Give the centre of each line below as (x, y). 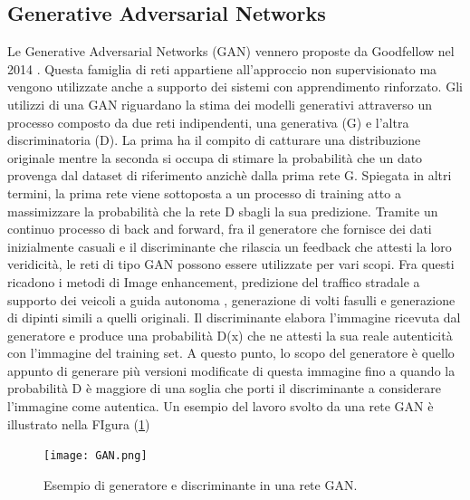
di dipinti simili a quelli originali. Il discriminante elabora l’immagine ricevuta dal (234, 317)
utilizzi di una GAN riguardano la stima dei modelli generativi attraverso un (220, 104)
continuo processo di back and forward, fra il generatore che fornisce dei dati (220, 229)
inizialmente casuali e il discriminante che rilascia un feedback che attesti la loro (230, 246)
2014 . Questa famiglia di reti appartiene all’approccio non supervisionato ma (222, 68)
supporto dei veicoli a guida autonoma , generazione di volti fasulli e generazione (231, 299)
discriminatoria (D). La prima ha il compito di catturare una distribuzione (214, 140)
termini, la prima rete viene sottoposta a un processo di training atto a (204, 192)
